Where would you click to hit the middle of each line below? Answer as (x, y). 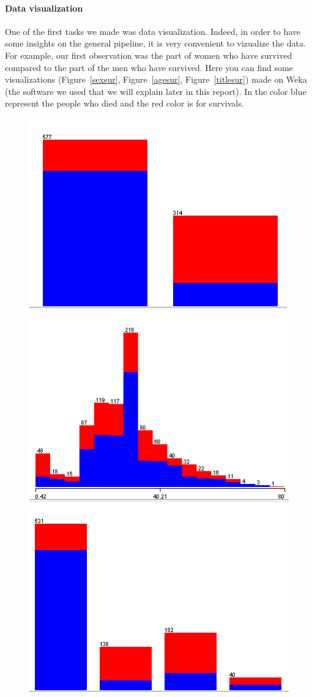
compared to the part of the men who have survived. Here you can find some (149, 67)
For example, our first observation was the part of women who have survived (149, 55)
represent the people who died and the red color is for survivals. (124, 103)
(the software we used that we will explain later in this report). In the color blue (156, 91)
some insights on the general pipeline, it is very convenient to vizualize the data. (155, 43)
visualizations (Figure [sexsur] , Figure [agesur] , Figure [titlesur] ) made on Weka (156, 79)
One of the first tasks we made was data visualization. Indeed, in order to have (153, 31)
